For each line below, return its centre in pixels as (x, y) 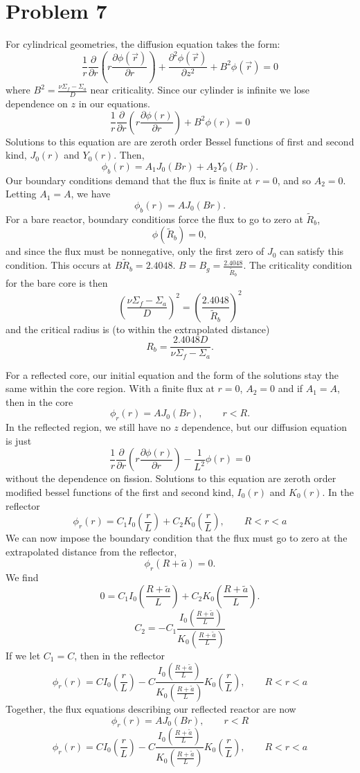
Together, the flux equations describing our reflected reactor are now (151, 709)
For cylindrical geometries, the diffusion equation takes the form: (143, 44)
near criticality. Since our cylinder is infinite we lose (200, 90)
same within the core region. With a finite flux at (110, 388)
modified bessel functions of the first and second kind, (120, 491)
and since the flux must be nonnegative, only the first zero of (135, 251)
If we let (23, 655)
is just (19, 440)
